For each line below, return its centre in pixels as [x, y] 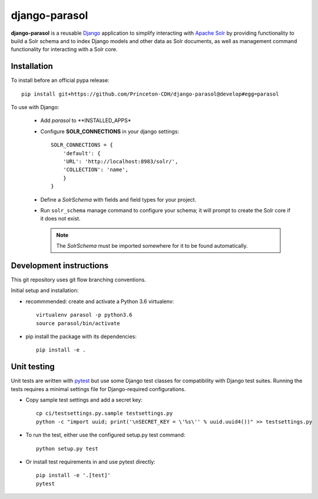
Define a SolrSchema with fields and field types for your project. [118, 199]
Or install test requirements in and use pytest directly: [90, 462]
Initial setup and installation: [45, 290]
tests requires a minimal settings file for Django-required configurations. [98, 389]
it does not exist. [60, 219]
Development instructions [60, 265]
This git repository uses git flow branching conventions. [79, 280]
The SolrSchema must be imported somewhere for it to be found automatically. [152, 246]
